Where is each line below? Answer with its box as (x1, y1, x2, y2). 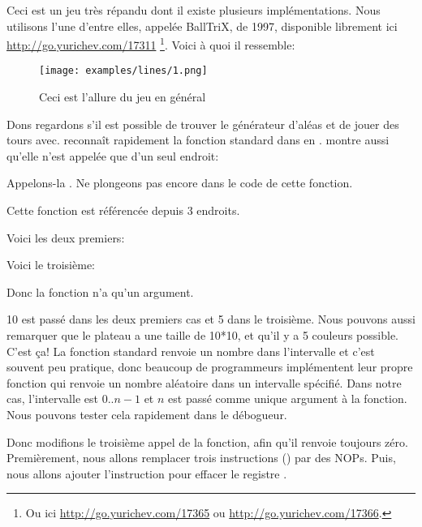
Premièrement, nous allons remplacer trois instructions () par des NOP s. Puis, (6, 449, 396, 466)
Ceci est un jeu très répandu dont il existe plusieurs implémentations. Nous (6, 2, 381, 18)
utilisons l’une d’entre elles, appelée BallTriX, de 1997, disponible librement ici (6, 17, 398, 34)
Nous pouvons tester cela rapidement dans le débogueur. (6, 406, 287, 422)
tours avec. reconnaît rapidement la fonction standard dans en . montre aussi (6, 131, 390, 148)
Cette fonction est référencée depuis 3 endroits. (6, 202, 240, 219)
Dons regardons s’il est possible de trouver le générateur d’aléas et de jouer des (6, 115, 399, 132)
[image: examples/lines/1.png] (39, 65, 208, 77)
